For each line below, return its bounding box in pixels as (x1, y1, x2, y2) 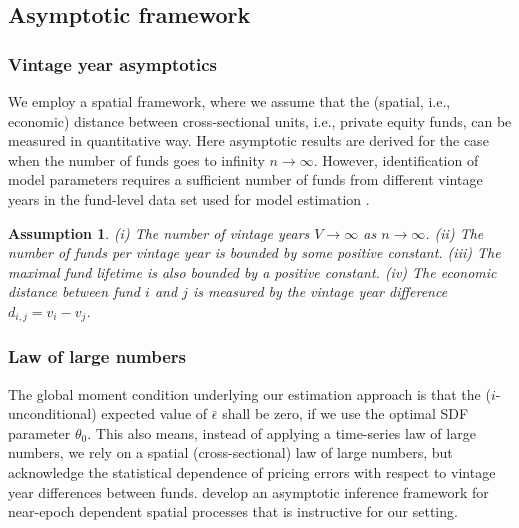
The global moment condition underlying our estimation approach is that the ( (8, 383, 491, 404)
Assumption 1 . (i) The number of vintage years (8, 222, 310, 243)
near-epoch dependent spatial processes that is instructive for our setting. (8, 501, 458, 522)
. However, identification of (313, 149, 479, 170)
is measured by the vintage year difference (192, 281, 448, 302)
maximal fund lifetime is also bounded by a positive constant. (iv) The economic (8, 261, 497, 282)
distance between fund (8, 281, 141, 302)
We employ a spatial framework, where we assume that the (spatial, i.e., (8, 91, 451, 111)
